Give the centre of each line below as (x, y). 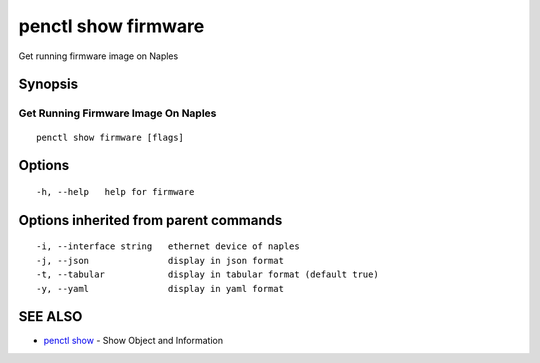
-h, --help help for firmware (115, 191)
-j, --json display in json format (160, 260)
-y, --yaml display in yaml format (160, 288)
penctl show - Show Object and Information (133, 341)
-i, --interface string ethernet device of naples (168, 246)
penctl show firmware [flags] (110, 137)
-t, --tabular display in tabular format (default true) (207, 274)
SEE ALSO (50, 316)
